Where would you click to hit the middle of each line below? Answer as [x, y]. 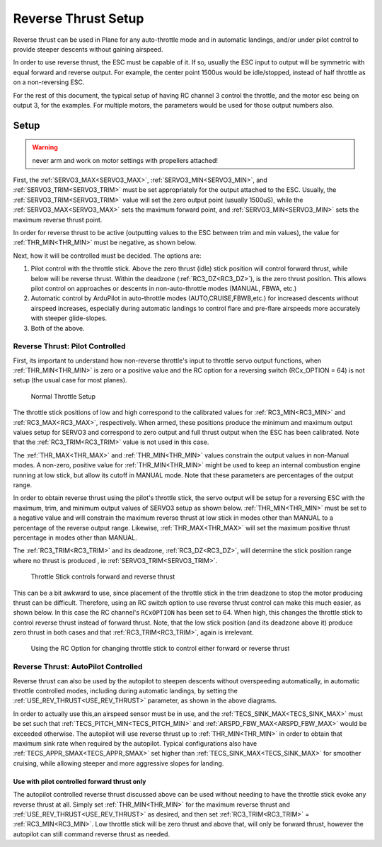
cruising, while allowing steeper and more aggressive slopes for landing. [118, 763]
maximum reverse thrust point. [58, 220]
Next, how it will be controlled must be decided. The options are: [107, 256]
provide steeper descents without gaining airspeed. [88, 49]
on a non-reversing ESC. [49, 82]
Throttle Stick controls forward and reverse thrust [103, 576]
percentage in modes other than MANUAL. [75, 538]
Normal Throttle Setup [63, 396]
